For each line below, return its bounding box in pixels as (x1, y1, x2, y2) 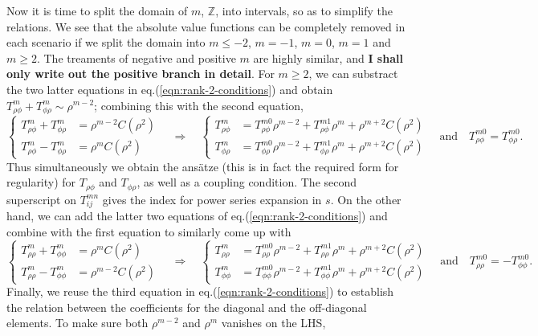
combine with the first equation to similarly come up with (6, 223, 291, 240)
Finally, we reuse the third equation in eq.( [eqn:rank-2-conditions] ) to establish (6, 283, 394, 300)
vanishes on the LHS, (221, 314, 326, 331)
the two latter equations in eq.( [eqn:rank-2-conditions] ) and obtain (6, 80, 333, 97)
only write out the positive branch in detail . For (6, 65, 275, 82)
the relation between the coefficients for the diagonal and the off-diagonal (6, 298, 367, 315)
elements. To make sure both (6, 314, 149, 331)
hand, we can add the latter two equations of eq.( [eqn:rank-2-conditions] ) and (6, 207, 388, 224)
